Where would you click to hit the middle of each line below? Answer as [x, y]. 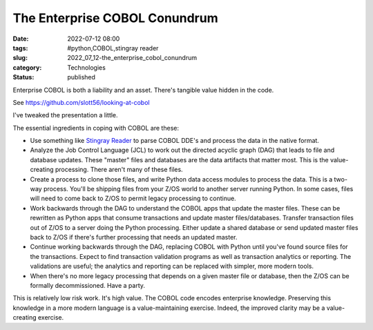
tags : [20, 48]
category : [27, 67]
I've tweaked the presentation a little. [65, 115]
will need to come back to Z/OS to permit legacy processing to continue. [133, 198]
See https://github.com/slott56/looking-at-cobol [81, 102]
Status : [23, 77]
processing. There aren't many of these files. [119, 170]
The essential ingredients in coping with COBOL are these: [96, 128]
